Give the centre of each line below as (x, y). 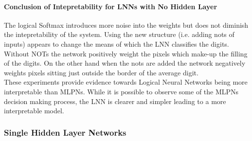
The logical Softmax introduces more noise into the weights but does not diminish (126, 25)
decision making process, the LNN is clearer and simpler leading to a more (115, 101)
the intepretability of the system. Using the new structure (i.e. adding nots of (119, 34)
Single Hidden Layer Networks (65, 132)
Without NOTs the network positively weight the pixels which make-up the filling (126, 53)
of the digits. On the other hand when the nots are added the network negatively (125, 63)
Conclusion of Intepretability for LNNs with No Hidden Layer (111, 6)
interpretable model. (34, 111)
